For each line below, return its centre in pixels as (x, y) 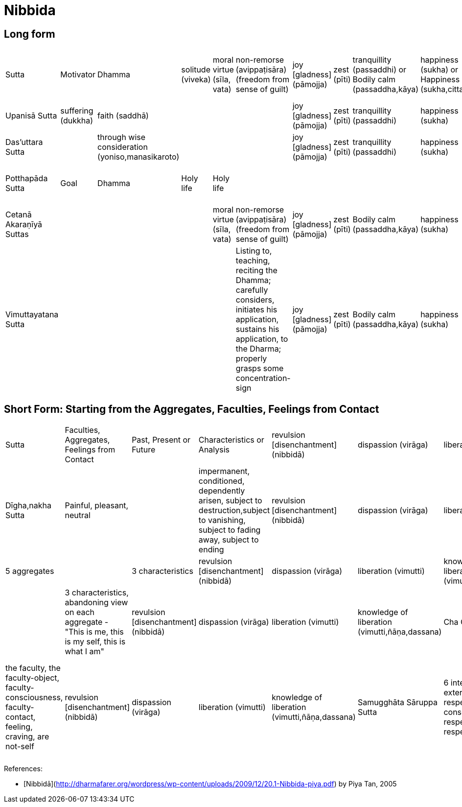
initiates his (256, 310)
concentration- (263, 378)
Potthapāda (27, 178)
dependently (222, 491)
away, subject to (229, 540)
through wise (122, 137)
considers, (255, 300)
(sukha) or (439, 70)
